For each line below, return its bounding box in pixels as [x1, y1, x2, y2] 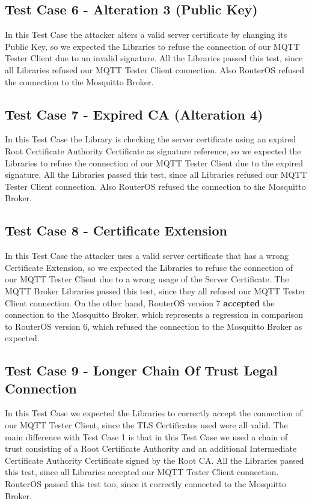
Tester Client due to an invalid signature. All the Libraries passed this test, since [5, 52, 303, 64]
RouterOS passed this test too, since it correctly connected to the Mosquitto [5, 478, 287, 490]
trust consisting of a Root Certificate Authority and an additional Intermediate [5, 442, 297, 455]
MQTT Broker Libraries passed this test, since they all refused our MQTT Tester [5, 284, 306, 297]
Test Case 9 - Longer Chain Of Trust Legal [5, 361, 278, 380]
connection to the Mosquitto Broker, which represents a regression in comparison [5, 308, 303, 321]
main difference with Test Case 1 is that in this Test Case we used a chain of [5, 430, 288, 443]
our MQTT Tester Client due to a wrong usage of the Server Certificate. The [5, 273, 289, 285]
